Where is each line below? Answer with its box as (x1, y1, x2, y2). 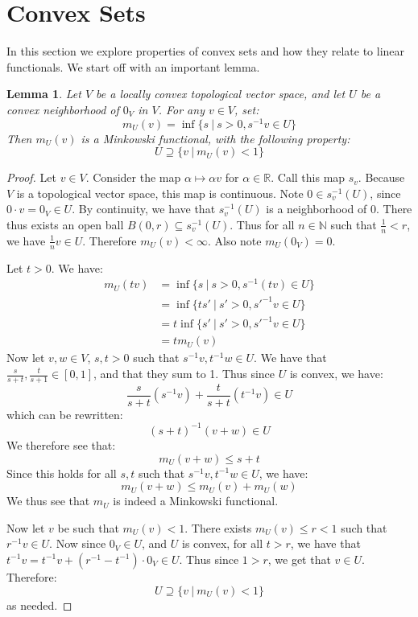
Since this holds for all (6, 464, 117, 481)
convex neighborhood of (6, 101, 119, 117)
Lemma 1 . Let (6, 85, 81, 102)
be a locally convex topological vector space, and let (96, 85, 346, 102)
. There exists (184, 519, 252, 536)
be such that (57, 519, 119, 536)
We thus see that (6, 492, 90, 509)
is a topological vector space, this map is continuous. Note (16, 184, 304, 201)
